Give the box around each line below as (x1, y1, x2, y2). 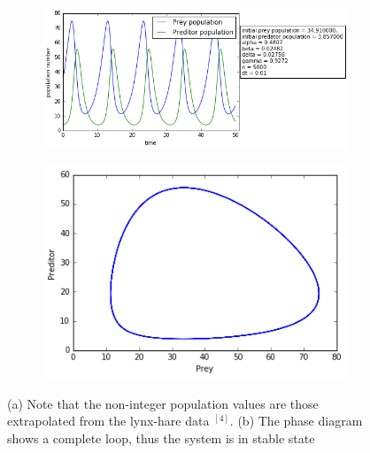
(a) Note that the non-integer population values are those (7, 394, 319, 412)
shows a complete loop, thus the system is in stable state (7, 428, 315, 447)
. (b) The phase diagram (229, 411, 363, 430)
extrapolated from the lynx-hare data (7, 411, 210, 430)
